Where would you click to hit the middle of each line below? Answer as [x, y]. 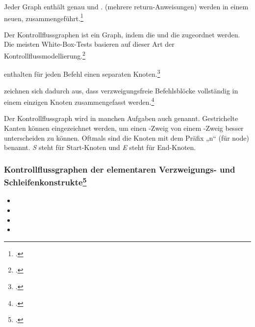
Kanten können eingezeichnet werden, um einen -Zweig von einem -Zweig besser [124, 128]
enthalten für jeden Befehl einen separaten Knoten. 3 [82, 73]
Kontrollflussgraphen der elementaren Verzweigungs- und [120, 169]
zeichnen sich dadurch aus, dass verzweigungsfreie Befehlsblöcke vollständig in [121, 90]
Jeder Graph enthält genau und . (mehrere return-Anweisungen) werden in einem [126, 6]
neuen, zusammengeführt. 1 [44, 17]
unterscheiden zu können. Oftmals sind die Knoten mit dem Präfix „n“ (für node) [127, 137]
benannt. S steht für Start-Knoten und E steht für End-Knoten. [100, 147]
